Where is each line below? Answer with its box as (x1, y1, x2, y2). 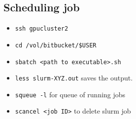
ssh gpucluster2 (15, 25, 68, 33)
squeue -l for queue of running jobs (15, 89, 126, 99)
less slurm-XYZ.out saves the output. (15, 73, 133, 83)
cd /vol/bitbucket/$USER (15, 41, 97, 49)
